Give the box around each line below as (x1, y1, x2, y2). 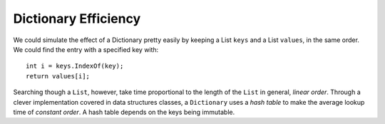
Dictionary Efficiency (13, 11, 141, 26)
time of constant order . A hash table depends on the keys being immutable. (13, 108, 235, 116)
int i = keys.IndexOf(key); (26, 62, 124, 71)
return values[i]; (26, 72, 91, 80)
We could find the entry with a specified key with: (13, 45, 159, 53)
